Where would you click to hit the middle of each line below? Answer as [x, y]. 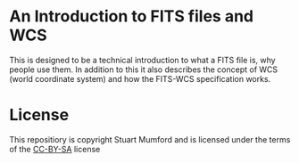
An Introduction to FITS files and [132, 16]
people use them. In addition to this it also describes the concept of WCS [144, 69]
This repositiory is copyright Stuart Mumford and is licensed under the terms [150, 139]
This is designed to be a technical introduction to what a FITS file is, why [142, 60]
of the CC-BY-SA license [55, 149]
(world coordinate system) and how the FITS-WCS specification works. [140, 78]
